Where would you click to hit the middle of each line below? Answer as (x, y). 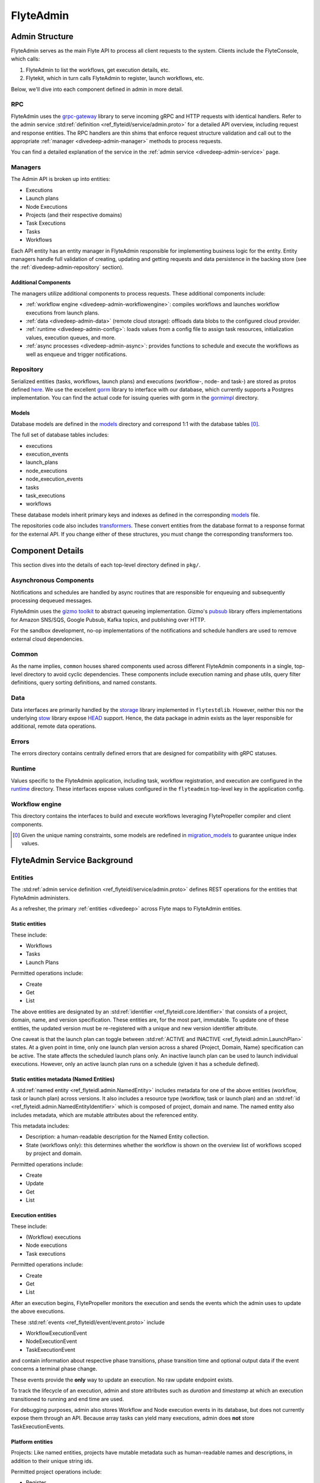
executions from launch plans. (63, 313)
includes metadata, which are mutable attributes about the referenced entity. (105, 1115)
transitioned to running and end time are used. (68, 1399)
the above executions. (38, 1312)
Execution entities (34, 1215)
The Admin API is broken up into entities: (61, 179)
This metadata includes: (40, 1126)
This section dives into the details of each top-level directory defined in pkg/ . (106, 565)
